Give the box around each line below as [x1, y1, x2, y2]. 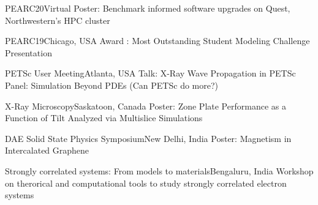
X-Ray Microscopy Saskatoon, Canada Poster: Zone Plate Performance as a [5, 99, 286, 112]
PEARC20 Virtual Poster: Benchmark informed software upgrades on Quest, [5, 2, 290, 14]
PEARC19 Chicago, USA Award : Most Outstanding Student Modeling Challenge [5, 34, 310, 47]
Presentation [5, 46, 52, 59]
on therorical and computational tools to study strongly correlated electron [5, 176, 287, 189]
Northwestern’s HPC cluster [5, 13, 110, 26]
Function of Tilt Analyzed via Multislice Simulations [5, 111, 203, 124]
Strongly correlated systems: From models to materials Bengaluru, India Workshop [5, 164, 314, 177]
